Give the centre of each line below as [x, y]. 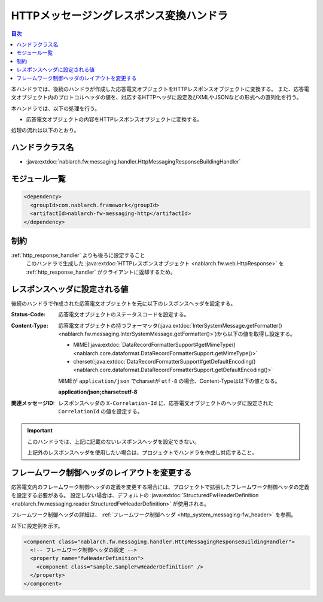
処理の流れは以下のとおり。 [45, 130]
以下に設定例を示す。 [37, 526]
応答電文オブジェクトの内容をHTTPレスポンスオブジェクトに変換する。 [114, 119]
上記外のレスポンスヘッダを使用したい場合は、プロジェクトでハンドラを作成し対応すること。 [142, 453]
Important [40, 431]
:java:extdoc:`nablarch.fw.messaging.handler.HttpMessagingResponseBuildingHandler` [133, 162]
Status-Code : [28, 314]
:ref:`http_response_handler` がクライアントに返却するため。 [101, 272]
